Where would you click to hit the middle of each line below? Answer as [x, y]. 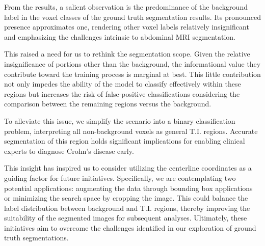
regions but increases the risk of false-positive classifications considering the [122, 93]
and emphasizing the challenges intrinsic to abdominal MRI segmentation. [120, 36]
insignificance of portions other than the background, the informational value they [132, 63]
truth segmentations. [36, 238]
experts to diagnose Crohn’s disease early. [69, 151]
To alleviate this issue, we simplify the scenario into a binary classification [120, 120]
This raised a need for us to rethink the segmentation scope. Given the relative [127, 54]
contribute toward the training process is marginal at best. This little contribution [132, 74]
